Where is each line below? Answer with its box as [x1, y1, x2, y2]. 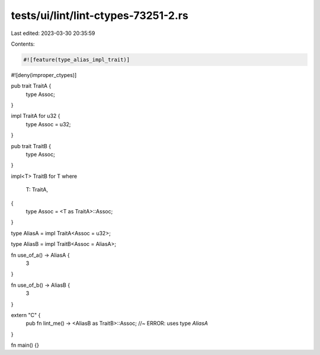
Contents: [11, 40, 35, 47]
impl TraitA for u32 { [11, 113, 60, 120]
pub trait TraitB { [11, 142, 52, 149]
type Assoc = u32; [25, 120, 71, 127]
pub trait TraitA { [11, 82, 52, 89]
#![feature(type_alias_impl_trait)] [23, 56, 130, 63]
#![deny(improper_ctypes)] [11, 71, 77, 78]
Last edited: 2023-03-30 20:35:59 [11, 30, 95, 37]
